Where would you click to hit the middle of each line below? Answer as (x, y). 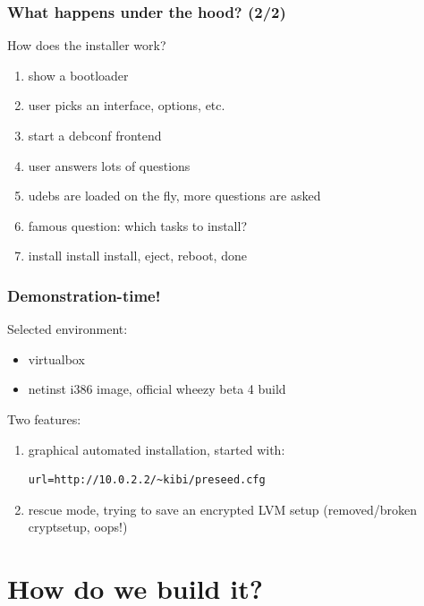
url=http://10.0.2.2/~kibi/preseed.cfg (147, 480)
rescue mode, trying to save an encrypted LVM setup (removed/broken (223, 509)
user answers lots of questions (109, 165)
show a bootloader (78, 75)
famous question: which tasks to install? (138, 225)
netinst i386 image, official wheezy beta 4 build (157, 389)
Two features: (44, 418)
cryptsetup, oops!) (78, 527)
